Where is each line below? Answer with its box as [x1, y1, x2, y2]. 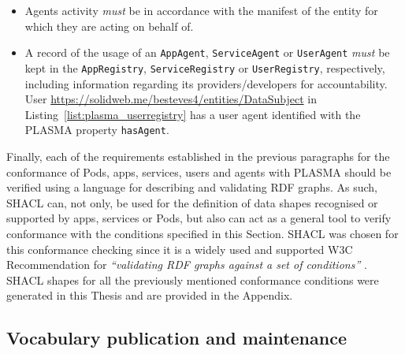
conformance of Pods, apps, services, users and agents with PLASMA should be [6, 163, 392, 180]
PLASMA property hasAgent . [24, 121, 169, 138]
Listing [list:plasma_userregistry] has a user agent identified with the [24, 106, 361, 122]
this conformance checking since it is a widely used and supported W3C [6, 240, 353, 257]
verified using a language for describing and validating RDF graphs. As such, [6, 179, 377, 196]
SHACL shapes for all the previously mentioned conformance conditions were [6, 271, 379, 288]
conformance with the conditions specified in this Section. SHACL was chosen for [6, 225, 399, 241]
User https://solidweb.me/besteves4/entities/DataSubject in [24, 91, 317, 107]
